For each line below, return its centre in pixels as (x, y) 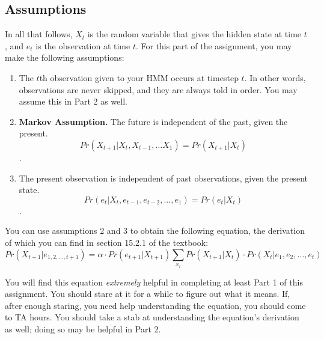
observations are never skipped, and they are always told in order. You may (158, 89)
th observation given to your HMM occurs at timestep (139, 77)
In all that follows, (39, 34)
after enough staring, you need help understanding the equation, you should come (155, 305)
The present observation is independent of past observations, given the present (163, 178)
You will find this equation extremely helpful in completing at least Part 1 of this (154, 282)
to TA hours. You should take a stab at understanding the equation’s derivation (152, 317)
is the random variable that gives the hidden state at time (194, 34)
